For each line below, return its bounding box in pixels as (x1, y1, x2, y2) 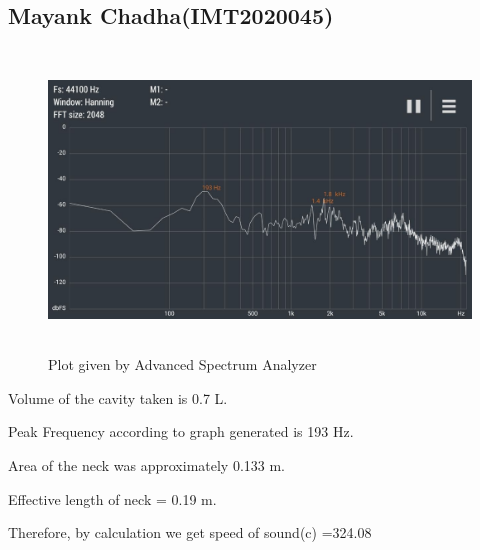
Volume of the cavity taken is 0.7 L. (8, 387, 228, 408)
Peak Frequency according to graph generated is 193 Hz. (8, 421, 354, 442)
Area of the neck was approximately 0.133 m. (8, 454, 286, 475)
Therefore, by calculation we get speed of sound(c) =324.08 (8, 522, 372, 543)
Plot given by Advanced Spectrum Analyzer (48, 354, 317, 375)
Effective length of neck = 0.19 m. (8, 488, 217, 509)
